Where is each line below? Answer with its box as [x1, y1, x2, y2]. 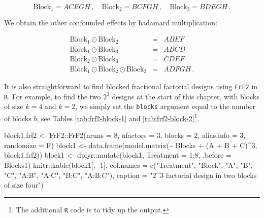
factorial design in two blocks [166, 169, 257, 180]
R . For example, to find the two [4, 91, 101, 101]
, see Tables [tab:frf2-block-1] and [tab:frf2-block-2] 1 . [37, 111, 200, 123]
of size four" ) [4, 179, 44, 190]
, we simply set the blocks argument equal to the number [75, 101, 255, 112]
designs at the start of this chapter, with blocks [112, 91, 259, 101]
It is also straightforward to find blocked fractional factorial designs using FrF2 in [4, 81, 258, 91]
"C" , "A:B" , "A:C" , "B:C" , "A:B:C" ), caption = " [4, 169, 153, 180]
